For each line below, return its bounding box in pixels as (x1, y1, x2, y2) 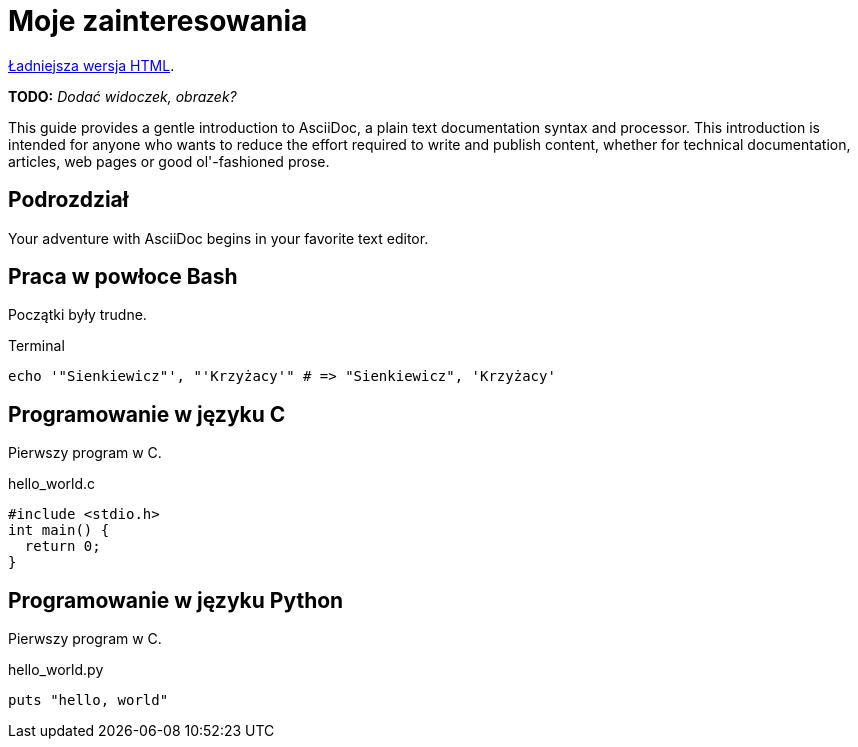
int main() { (8, 522, 110, 539)
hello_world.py (8, 661, 104, 679)
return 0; (24, 538, 101, 555)
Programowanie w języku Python (8, 587, 344, 613)
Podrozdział (8, 187, 129, 213)
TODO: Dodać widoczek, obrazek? (8, 87, 237, 105)
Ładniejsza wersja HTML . (8, 56, 175, 74)
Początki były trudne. (8, 306, 147, 324)
